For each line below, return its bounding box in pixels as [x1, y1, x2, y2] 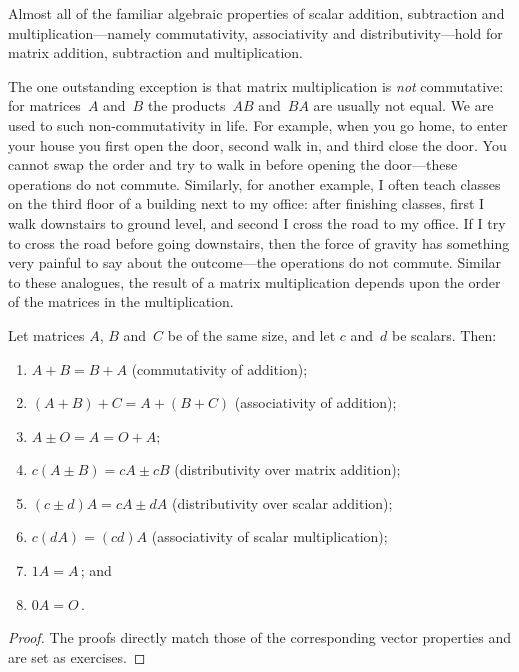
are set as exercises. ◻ [8, 646, 146, 667]
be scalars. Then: [392, 324, 497, 345]
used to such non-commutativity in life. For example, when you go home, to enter [8, 114, 508, 135]
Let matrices [8, 324, 85, 345]
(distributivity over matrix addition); [174, 459, 401, 480]
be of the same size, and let [167, 324, 336, 345]
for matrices [8, 95, 81, 116]
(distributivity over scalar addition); [172, 492, 393, 513]
